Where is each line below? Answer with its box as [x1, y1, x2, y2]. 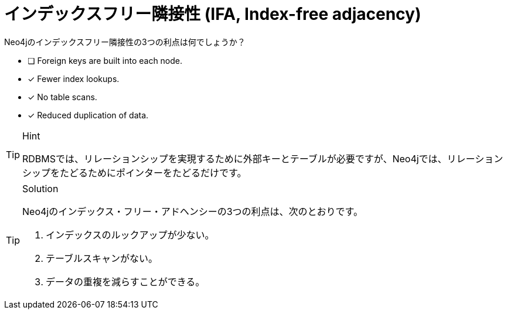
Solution [22, 182, 59, 194]
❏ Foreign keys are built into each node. [28, 55, 183, 66]
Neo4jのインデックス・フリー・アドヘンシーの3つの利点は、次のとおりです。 [22, 205, 363, 217]
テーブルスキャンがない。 [46, 252, 158, 264]
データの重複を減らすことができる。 [46, 275, 205, 288]
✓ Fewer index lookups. [28, 73, 120, 84]
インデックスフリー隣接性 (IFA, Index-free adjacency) [4, 4, 421, 24]
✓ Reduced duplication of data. [28, 110, 149, 120]
